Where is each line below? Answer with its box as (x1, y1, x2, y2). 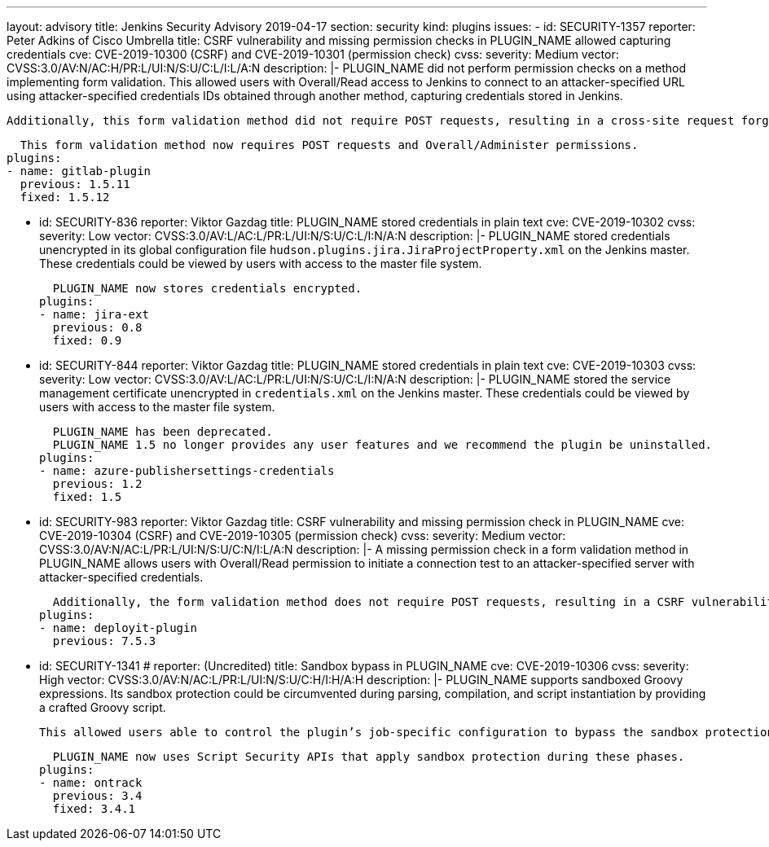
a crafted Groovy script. (39, 700, 166, 714)
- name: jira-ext (39, 308, 149, 321)
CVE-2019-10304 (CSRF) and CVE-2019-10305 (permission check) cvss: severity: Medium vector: (39, 529, 566, 542)
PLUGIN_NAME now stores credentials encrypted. (52, 282, 363, 295)
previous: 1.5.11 (20, 178, 130, 191)
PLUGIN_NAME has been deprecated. (52, 425, 273, 438)
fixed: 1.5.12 (20, 191, 110, 204)
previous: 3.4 (52, 789, 143, 802)
